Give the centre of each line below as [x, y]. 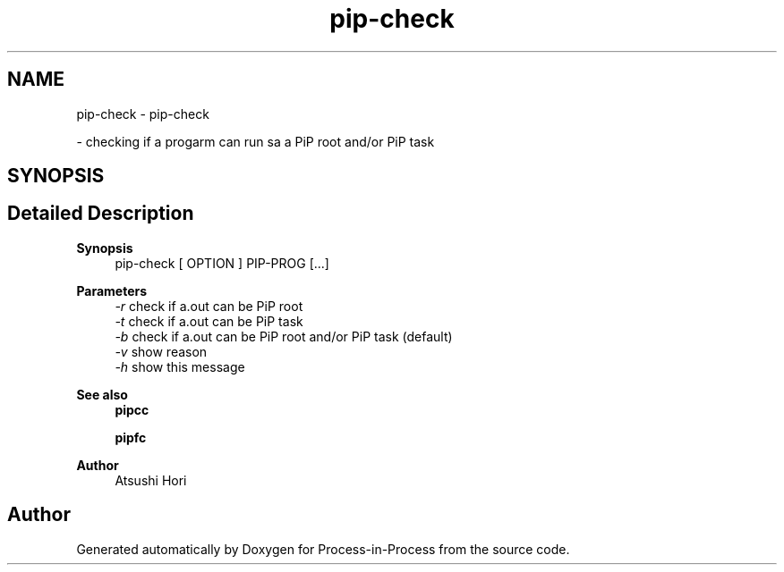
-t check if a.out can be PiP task [209, 321]
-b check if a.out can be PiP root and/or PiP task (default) [284, 336]
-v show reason [161, 351]
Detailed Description [101, 214]
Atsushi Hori [151, 480]
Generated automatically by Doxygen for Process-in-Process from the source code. [323, 549]
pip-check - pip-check [143, 114]
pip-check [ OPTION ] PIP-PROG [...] [222, 263]
